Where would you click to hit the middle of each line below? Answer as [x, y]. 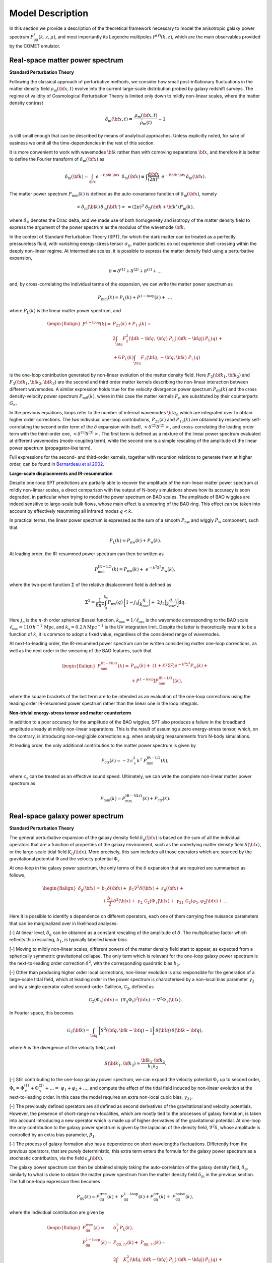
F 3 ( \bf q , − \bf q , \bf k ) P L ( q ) [171, 358]
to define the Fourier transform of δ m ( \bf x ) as [57, 160]
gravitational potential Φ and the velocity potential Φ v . [65, 859]
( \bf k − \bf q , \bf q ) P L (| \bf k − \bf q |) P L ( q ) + [176, 339]
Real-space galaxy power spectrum [66, 816]
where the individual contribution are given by [57, 1212]
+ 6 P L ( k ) [124, 358]
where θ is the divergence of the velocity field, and [62, 1048]
